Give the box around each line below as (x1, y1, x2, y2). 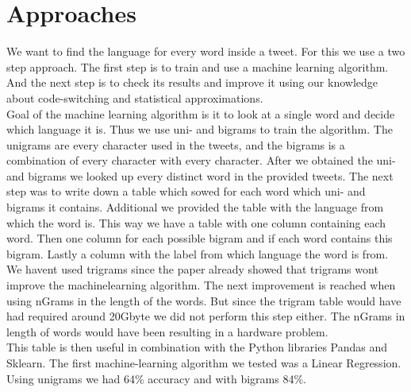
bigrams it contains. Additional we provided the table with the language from (6, 199, 384, 215)
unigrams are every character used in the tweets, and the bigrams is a (6, 136, 345, 153)
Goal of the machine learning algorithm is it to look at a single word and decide (6, 105, 395, 122)
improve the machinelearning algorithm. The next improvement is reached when (6, 277, 396, 293)
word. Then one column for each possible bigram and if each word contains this (6, 230, 393, 246)
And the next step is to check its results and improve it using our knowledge (6, 74, 378, 91)
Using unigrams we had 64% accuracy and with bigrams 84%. (6, 370, 306, 386)
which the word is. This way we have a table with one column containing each (6, 214, 386, 231)
